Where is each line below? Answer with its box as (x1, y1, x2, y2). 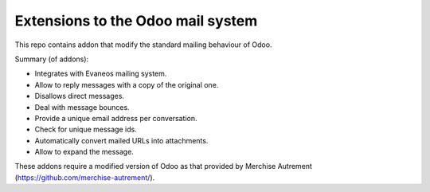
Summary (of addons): (14, 54, 89, 64)
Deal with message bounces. (34, 102, 131, 112)
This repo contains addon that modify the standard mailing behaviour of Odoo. (14, 40, 272, 49)
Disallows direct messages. (34, 92, 125, 101)
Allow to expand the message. (34, 147, 135, 157)
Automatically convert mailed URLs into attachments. (34, 135, 209, 145)
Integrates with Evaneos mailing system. (34, 69, 167, 79)
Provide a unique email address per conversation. (34, 113, 197, 123)
